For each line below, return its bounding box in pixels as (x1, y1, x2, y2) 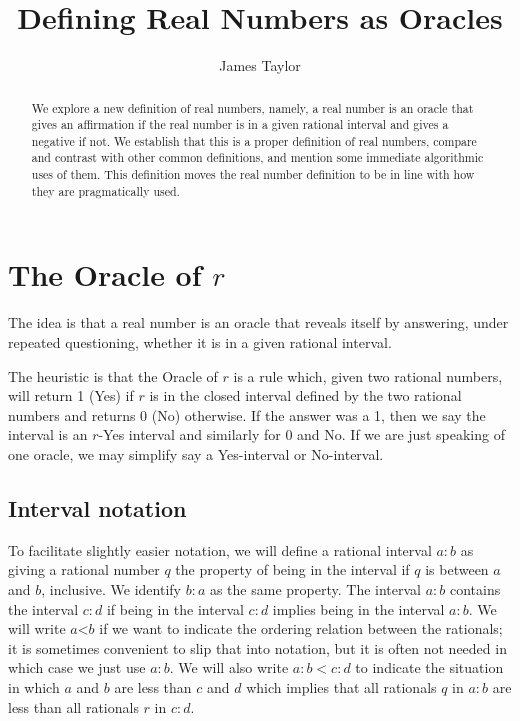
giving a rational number (8, 559, 160, 580)
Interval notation (8, 492, 187, 523)
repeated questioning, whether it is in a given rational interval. (8, 331, 392, 352)
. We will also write (169, 657, 289, 678)
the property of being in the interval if (175, 559, 410, 580)
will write (8, 618, 66, 639)
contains (449, 578, 501, 599)
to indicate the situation (355, 657, 504, 678)
